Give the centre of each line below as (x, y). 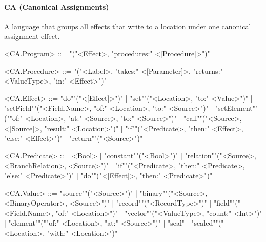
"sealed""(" (208, 223)
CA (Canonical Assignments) (57, 6)
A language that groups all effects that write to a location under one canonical (128, 26)
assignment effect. (32, 36)
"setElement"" (237, 108)
